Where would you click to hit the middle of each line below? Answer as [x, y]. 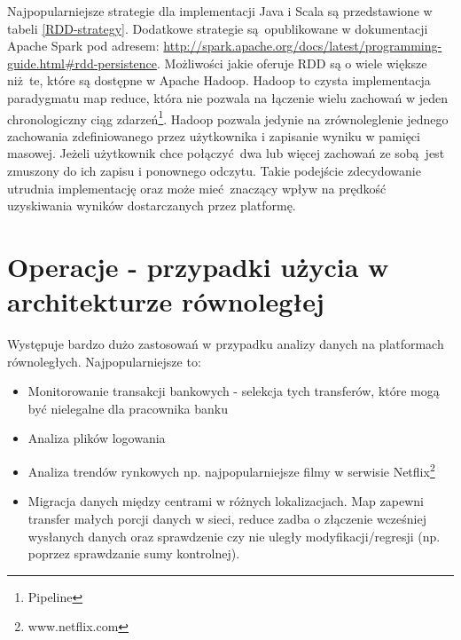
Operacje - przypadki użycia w [198, 266]
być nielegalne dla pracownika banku [128, 408]
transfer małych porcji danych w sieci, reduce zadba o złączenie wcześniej [227, 518]
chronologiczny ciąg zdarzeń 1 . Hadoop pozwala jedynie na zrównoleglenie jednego [228, 117]
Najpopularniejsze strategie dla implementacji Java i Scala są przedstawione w [220, 11]
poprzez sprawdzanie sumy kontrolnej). [134, 553]
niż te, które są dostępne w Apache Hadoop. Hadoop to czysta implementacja [219, 80]
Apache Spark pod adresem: [83, 46]
